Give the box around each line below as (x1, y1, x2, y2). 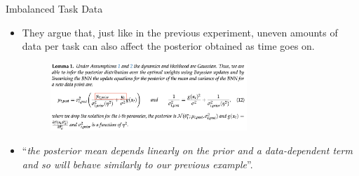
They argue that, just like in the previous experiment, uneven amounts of (22, 25, 338, 39)
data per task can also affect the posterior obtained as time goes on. (22, 39, 315, 53)
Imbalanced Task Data (6, 1, 103, 15)
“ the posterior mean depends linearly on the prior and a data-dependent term (22, 142, 353, 157)
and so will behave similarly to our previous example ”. (22, 156, 253, 171)
